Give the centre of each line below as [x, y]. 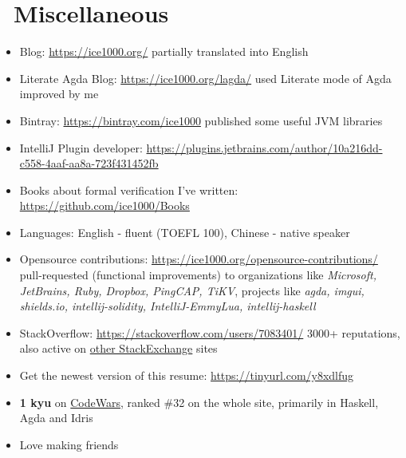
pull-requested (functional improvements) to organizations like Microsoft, [198, 275]
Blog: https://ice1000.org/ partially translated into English [164, 51]
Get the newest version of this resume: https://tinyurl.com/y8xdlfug [187, 375]
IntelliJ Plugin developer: [81, 147]
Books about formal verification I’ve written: [129, 190]
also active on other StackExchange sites [118, 348]
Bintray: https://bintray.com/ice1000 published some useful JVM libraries [201, 120]
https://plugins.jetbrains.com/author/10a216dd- [264, 147]
